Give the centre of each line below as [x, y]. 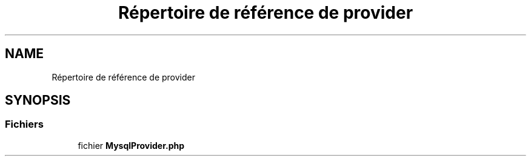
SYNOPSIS [38, 100]
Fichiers [24, 124]
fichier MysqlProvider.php [131, 145]
